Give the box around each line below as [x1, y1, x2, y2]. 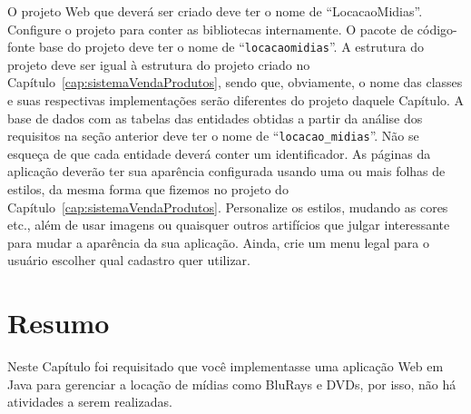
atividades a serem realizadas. [7, 392, 172, 411]
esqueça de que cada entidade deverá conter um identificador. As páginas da [7, 143, 431, 163]
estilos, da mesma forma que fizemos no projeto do [7, 180, 289, 199]
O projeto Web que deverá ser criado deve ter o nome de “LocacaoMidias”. [7, 2, 423, 20]
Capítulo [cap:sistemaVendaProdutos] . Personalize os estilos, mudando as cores [7, 197, 448, 216]
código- [417, 19, 457, 38]
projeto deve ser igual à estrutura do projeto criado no [7, 54, 310, 74]
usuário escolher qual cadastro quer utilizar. [7, 251, 251, 270]
